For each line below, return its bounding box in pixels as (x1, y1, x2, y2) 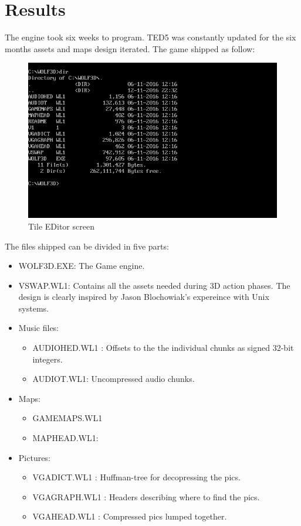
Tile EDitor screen (28, 220, 94, 232)
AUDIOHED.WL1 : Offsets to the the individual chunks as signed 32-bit (32, 341, 294, 354)
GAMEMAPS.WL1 (32, 412, 103, 424)
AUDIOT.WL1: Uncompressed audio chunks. (32, 373, 195, 385)
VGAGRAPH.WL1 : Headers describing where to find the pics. (32, 490, 260, 503)
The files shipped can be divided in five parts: (5, 240, 169, 252)
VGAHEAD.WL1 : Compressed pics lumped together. (32, 510, 227, 522)
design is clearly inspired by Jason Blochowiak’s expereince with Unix (18, 291, 269, 303)
